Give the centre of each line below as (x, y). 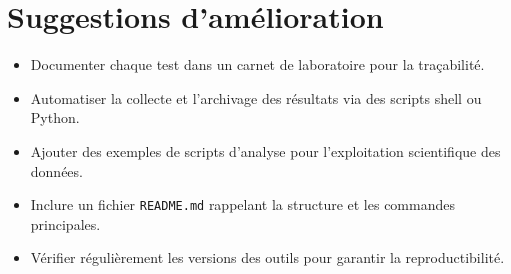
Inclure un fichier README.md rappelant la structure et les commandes (242, 204)
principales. (65, 223)
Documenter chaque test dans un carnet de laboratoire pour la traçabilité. (257, 64)
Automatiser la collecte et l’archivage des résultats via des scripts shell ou (256, 97)
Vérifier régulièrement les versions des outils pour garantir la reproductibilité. (267, 257)
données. (56, 170)
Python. (55, 117)
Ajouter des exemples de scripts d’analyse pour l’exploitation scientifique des (265, 150)
